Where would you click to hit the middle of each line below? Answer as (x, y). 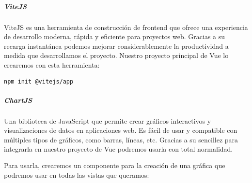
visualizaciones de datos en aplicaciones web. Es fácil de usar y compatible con (121, 130)
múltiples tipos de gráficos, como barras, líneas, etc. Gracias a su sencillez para (121, 139)
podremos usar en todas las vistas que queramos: (77, 175)
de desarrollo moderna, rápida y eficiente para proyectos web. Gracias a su (115, 36)
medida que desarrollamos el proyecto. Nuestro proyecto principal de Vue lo (116, 55)
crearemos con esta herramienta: (52, 64)
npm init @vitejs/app (39, 81)
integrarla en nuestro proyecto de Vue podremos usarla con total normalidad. (118, 149)
